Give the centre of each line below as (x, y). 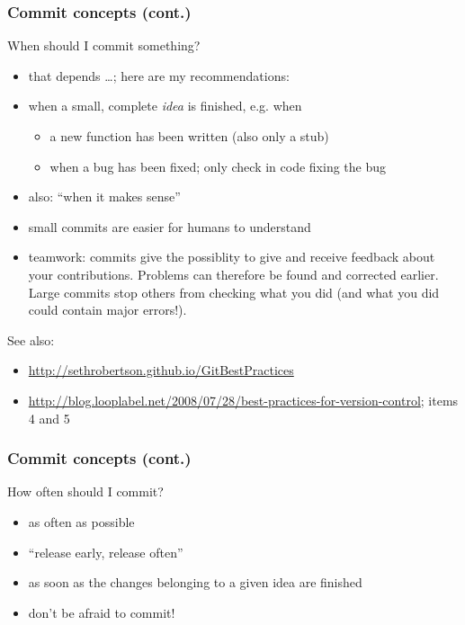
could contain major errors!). (107, 310)
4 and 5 (49, 418)
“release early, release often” (106, 552)
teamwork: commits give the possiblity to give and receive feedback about (232, 257)
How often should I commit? (85, 491)
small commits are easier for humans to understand (170, 226)
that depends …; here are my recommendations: (159, 75)
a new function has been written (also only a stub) (189, 136)
